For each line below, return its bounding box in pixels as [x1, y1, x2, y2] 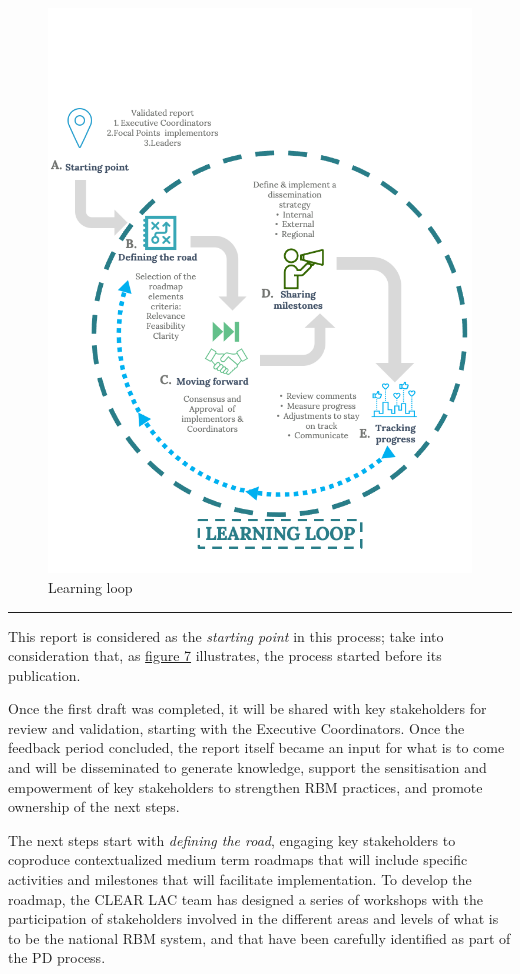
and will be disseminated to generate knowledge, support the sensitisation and [8, 757, 487, 778]
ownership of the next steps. [8, 796, 180, 817]
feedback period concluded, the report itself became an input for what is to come [8, 737, 505, 758]
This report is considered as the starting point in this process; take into [8, 625, 444, 646]
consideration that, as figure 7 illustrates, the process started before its [8, 645, 442, 666]
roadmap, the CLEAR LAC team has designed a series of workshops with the [8, 888, 483, 909]
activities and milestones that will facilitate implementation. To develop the [8, 869, 472, 890]
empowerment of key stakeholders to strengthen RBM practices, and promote [8, 776, 483, 797]
